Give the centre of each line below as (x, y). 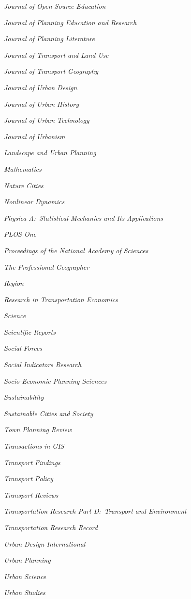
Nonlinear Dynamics (34, 202)
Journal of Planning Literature (49, 39)
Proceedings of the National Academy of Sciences (76, 250)
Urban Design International (45, 543)
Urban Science (25, 576)
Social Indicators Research (43, 364)
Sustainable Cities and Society (49, 413)
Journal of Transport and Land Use (56, 55)
